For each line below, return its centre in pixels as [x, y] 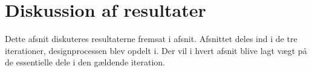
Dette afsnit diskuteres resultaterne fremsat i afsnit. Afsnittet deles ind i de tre [151, 39]
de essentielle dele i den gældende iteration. [85, 62]
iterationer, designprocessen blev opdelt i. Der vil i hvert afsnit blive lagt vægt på [156, 50]
